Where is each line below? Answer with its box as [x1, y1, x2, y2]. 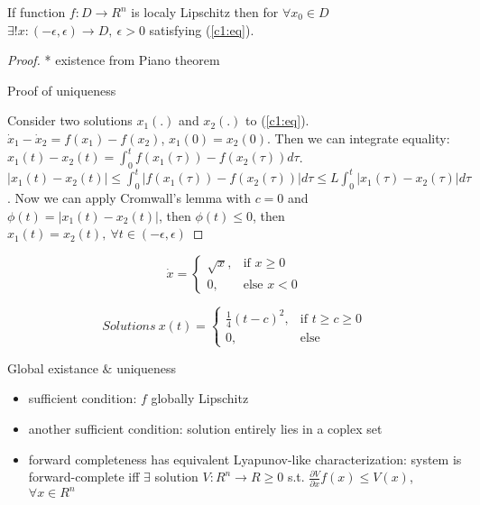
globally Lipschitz [151, 389, 249, 408]
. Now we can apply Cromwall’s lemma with [7, 188, 251, 207]
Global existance [7, 358, 98, 377]
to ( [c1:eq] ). [245, 111, 309, 130]
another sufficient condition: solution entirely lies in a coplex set [28, 419, 383, 438]
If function [7, 3, 66, 21]
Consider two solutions [7, 111, 133, 130]
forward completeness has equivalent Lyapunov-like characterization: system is [28, 449, 462, 468]
